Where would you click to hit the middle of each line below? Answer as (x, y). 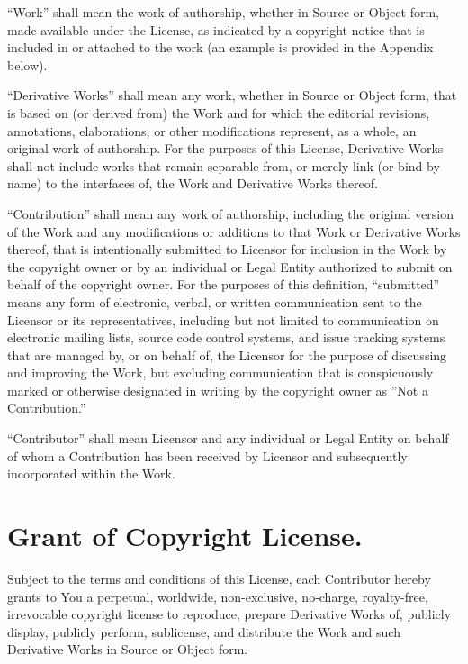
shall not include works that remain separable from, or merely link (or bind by (224, 165)
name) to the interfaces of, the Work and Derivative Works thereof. (193, 183)
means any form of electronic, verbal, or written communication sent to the (215, 301)
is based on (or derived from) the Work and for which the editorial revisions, (219, 112)
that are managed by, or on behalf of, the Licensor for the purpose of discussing (227, 355)
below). (27, 64)
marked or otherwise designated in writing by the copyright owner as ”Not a (218, 390)
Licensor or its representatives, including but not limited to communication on (223, 319)
